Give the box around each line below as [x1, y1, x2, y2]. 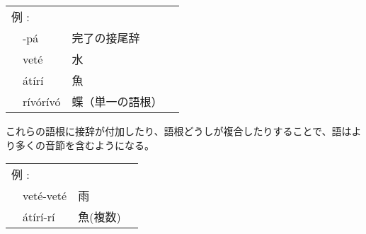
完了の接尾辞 [72, 30, 140, 46]
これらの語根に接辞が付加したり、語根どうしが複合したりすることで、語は [6, 124, 352, 138]
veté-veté [23, 187, 67, 204]
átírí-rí [23, 208, 55, 225]
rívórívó [23, 93, 61, 110]
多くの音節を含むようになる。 [15, 137, 154, 152]
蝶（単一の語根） [72, 93, 163, 110]
